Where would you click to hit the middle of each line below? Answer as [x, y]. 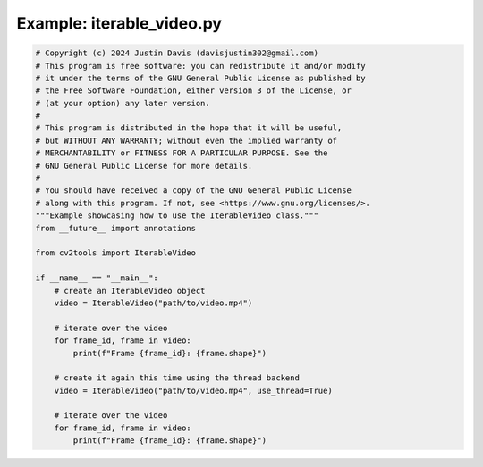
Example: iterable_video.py [119, 23]
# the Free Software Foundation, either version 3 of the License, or [194, 91]
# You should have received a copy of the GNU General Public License [194, 191]
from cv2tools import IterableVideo [116, 253]
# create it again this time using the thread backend [177, 378]
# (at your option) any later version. [123, 103]
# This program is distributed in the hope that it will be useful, [189, 128]
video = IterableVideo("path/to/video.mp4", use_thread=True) [193, 390]
